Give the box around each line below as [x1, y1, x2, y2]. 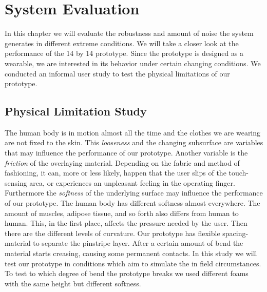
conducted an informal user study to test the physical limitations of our [5, 68, 230, 79]
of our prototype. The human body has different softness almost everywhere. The [5, 198, 260, 208]
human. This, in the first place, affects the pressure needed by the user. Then [5, 218, 247, 228]
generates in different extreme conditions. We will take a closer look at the [5, 37, 239, 48]
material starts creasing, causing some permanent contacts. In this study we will [5, 248, 257, 259]
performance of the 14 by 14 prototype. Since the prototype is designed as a [5, 48, 244, 59]
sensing [5, 177, 27, 188]
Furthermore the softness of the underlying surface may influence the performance [5, 187, 263, 198]
